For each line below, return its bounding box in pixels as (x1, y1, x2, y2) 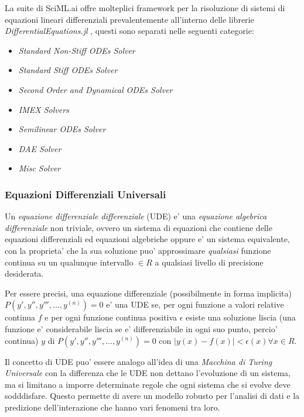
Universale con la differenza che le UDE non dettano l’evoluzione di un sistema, (5, 367, 291, 379)
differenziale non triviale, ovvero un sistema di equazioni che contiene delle (5, 221, 272, 233)
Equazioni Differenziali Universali (5, 187, 166, 201)
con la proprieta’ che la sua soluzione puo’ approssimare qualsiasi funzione (5, 244, 271, 256)
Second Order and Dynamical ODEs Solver (18, 83, 173, 95)
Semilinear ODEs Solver (18, 123, 106, 135)
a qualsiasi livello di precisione (155, 256, 264, 268)
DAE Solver (18, 142, 62, 154)
